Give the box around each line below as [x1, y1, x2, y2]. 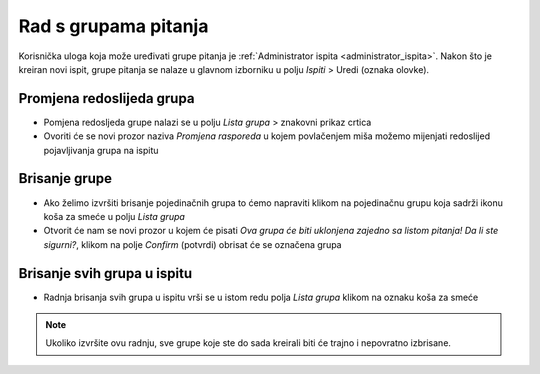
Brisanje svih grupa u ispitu [18, 265, 193, 282]
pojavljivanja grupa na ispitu [43, 144, 159, 156]
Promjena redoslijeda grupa [18, 90, 195, 107]
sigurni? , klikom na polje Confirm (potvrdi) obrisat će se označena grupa [43, 238, 342, 250]
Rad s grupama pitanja [18, 15, 209, 37]
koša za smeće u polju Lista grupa [43, 210, 185, 222]
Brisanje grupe [18, 170, 113, 187]
